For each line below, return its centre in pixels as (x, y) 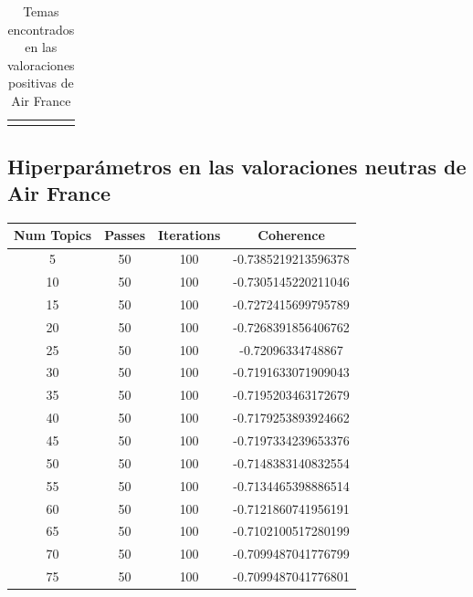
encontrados (41, 29)
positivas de (41, 83)
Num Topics (53, 235)
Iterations (189, 235)
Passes (125, 235)
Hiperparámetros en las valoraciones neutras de (237, 166)
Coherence (291, 235)
